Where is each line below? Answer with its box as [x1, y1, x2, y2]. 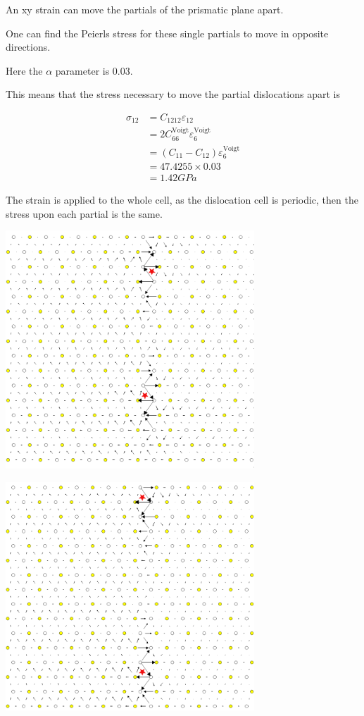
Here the [6, 63, 43, 78]
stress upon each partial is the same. [6, 206, 163, 221]
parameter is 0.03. [55, 63, 133, 78]
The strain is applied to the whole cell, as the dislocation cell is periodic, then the [6, 192, 358, 207]
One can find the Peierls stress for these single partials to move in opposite [6, 25, 329, 40]
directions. [6, 39, 51, 54]
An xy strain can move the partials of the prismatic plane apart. [6, 2, 284, 16]
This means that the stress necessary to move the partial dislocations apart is [6, 87, 340, 101]
